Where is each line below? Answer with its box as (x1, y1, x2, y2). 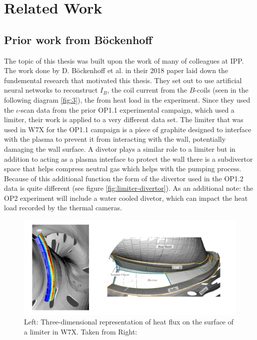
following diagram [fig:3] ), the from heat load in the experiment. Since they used (4, 94, 250, 105)
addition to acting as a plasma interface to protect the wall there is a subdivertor (4, 153, 253, 164)
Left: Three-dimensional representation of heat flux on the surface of (24, 316, 234, 327)
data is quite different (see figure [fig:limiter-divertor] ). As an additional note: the (4, 183, 253, 193)
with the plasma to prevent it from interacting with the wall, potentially (4, 134, 226, 144)
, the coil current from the (107, 85, 187, 95)
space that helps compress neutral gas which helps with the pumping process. (4, 163, 241, 174)
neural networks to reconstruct (4, 85, 98, 95)
